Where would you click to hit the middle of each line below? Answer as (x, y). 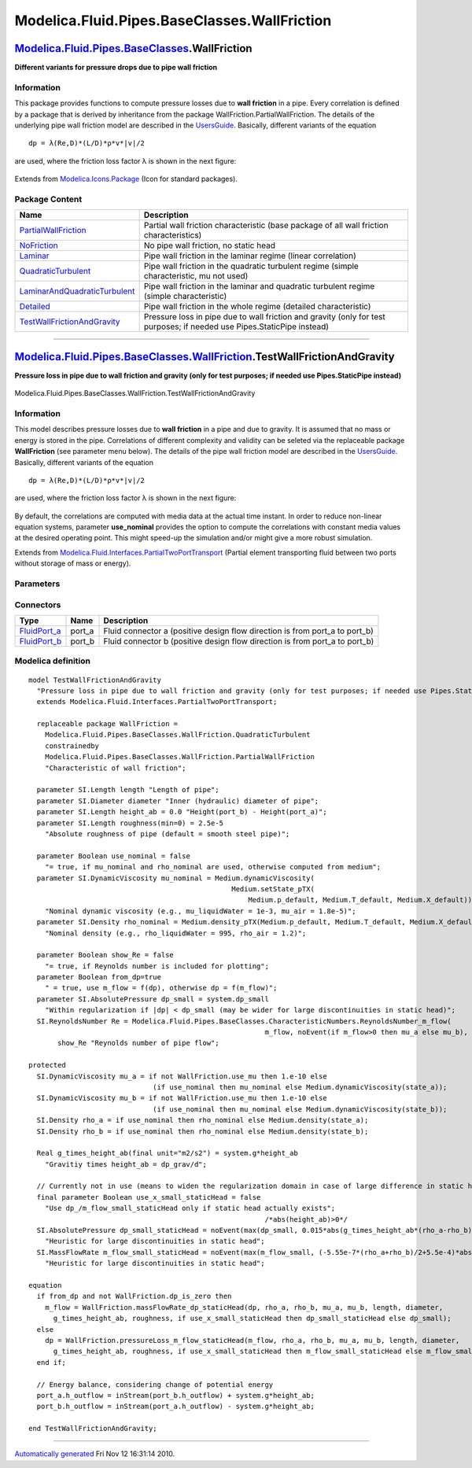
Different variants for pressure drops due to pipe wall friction (116, 68)
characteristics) (173, 235)
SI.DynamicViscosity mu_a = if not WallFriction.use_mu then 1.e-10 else (182, 1076)
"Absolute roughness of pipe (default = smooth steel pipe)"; (167, 834)
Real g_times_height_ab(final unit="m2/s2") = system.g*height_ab (167, 1153)
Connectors (38, 604)
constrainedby (72, 746)
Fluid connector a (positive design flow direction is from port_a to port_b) (238, 631)
